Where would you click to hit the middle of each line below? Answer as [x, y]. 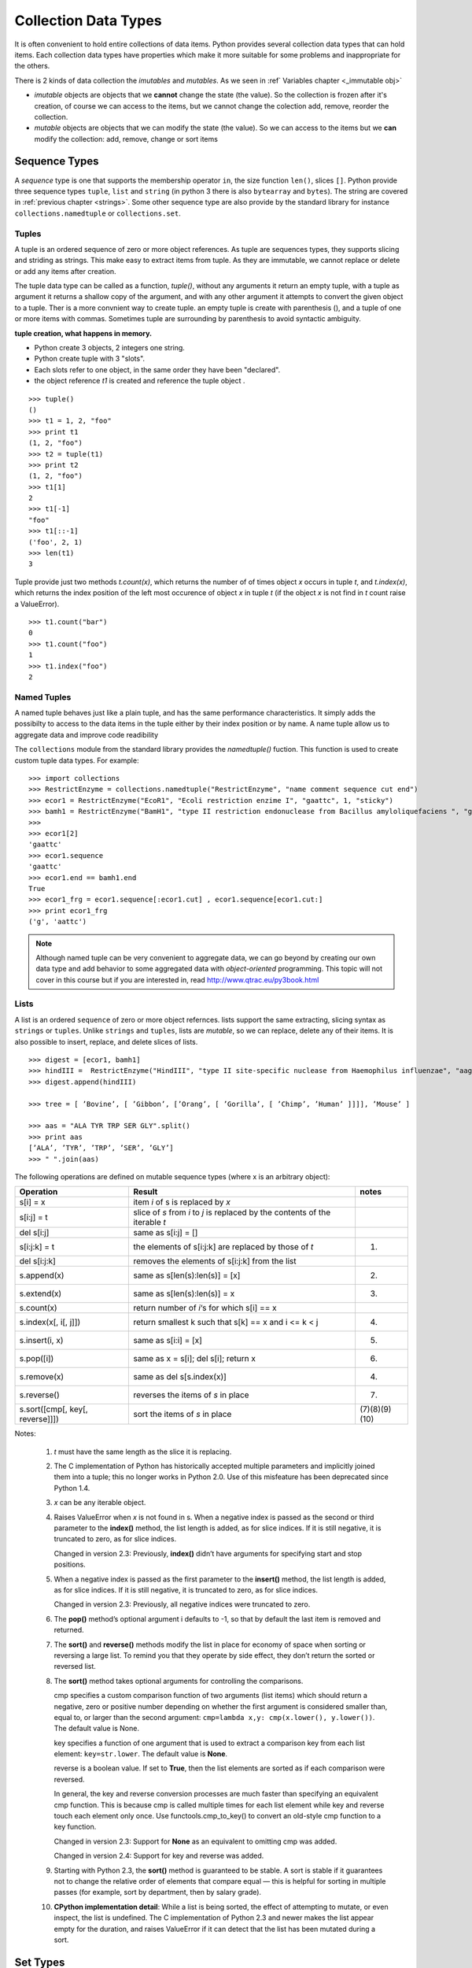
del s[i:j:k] [38, 1261]
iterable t [150, 1223]
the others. [32, 66]
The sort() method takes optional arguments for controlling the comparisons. [179, 1681]
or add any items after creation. [66, 271]
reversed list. [75, 1667]
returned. [69, 1630]
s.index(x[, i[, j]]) [50, 1322]
